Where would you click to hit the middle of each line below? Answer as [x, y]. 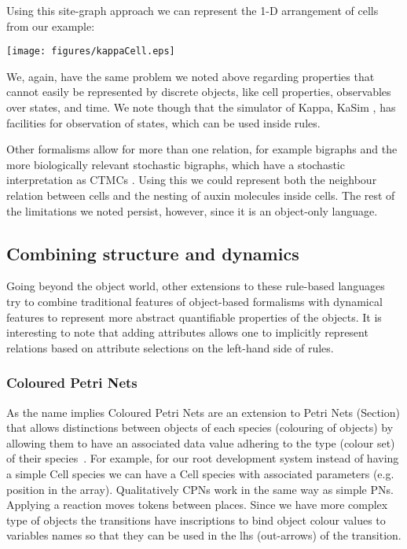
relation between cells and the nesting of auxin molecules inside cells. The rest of [201, 195]
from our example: [51, 26]
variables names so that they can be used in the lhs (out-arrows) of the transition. [204, 535]
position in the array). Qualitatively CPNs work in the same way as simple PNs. [200, 489]
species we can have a [125, 473]
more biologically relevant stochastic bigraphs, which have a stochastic [176, 164]
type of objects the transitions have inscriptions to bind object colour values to [196, 520]
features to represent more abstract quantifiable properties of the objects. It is [194, 317]
